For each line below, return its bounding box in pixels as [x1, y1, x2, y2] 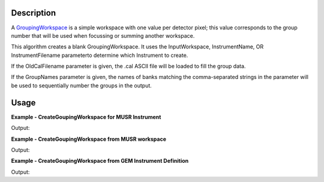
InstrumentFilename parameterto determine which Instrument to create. [11, 51, 188, 59]
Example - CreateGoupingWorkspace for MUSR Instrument [11, 113, 161, 120]
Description [11, 8, 56, 18]
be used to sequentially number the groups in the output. [11, 81, 152, 89]
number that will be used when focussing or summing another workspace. [11, 32, 195, 39]
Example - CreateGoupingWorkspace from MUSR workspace [11, 135, 166, 142]
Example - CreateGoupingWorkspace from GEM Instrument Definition [11, 157, 189, 165]
